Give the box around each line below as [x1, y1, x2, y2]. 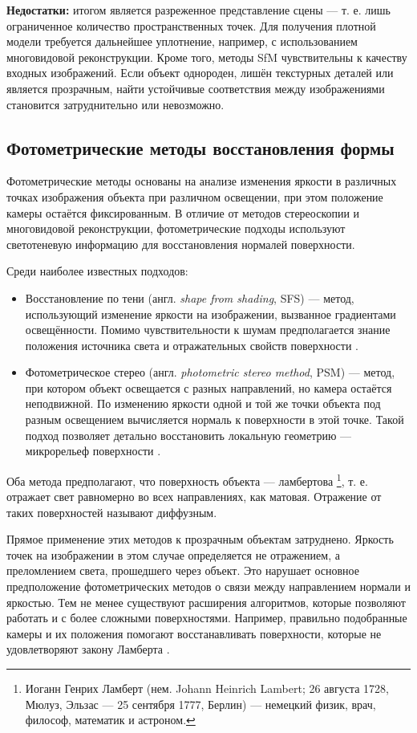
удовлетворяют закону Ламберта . [6, 641, 170, 658]
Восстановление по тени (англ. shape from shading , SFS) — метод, [25, 289, 354, 306]
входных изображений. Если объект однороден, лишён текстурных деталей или [6, 64, 394, 81]
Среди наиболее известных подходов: [6, 263, 188, 279]
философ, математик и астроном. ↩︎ [25, 711, 196, 728]
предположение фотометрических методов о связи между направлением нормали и [6, 578, 411, 595]
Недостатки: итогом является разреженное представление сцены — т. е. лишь [6, 2, 391, 18]
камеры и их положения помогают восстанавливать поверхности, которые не [6, 625, 382, 641]
